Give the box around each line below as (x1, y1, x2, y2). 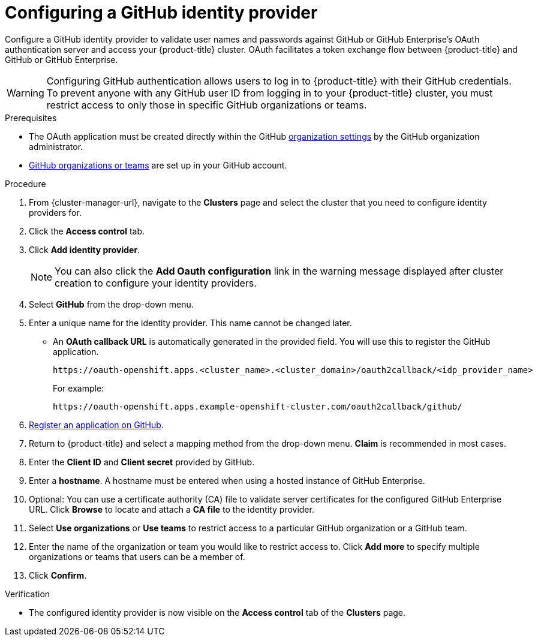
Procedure (5, 178, 46, 189)
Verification (5, 588, 50, 599)
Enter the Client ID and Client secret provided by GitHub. (29, 456, 255, 467)
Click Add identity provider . (29, 244, 140, 255)
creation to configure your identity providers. (55, 276, 257, 289)
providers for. (29, 207, 82, 218)
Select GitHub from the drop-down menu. (29, 299, 194, 309)
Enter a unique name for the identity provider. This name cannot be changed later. (29, 317, 352, 328)
